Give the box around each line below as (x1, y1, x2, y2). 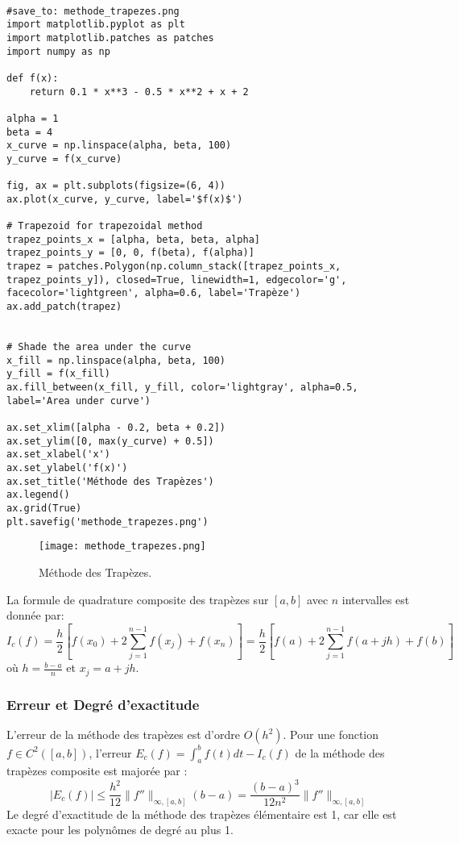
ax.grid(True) (6, 502, 82, 514)
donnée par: (6, 607, 64, 624)
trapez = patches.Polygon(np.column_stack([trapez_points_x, (6, 261, 341, 273)
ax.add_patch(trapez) (6, 301, 122, 313)
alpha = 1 (6, 112, 59, 124)
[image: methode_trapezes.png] (39, 540, 206, 553)
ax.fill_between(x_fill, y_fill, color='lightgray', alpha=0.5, (6, 382, 358, 394)
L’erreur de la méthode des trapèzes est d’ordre (6, 726, 240, 743)
